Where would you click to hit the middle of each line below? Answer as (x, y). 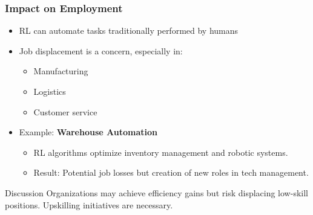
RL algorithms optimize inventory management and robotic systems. (161, 152)
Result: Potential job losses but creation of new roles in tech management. (171, 172)
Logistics (50, 91)
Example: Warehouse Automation (88, 132)
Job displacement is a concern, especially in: (101, 50)
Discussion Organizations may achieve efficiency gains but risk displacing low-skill (156, 192)
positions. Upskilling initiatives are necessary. (89, 204)
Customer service (65, 111)
